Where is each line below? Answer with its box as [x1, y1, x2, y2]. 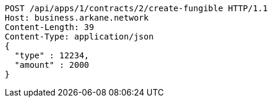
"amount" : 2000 [14, 60, 89, 70]
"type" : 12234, [14, 51, 89, 60]
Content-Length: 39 [5, 22, 94, 32]
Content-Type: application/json [5, 32, 154, 41]
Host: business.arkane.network [5, 13, 149, 22]
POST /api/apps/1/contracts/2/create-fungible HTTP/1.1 [5, 4, 268, 13]
